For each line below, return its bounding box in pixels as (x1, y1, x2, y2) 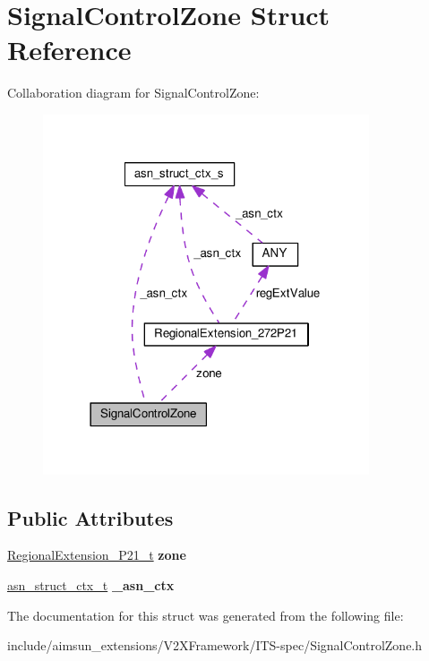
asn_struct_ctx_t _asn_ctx (7, 576, 175, 595)
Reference (7, 31, 132, 68)
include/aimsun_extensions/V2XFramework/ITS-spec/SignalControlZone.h (7, 636, 423, 655)
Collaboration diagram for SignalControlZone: (7, 83, 260, 102)
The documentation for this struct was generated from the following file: (7, 605, 404, 624)
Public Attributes (7, 503, 174, 531)
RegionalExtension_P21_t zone (7, 545, 186, 564)
